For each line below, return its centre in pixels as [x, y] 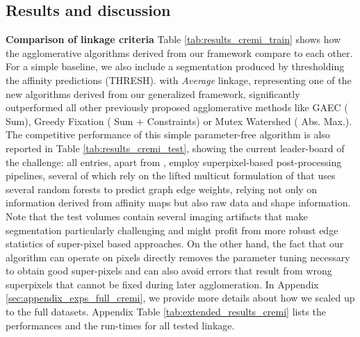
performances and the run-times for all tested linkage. [120, 325]
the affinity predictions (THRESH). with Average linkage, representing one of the [179, 80]
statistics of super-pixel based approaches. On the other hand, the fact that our [175, 244]
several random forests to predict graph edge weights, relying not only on [162, 189]
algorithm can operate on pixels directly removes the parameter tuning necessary [178, 257]
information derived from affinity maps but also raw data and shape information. [178, 203]
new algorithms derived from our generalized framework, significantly [153, 93]
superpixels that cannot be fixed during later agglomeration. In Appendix [162, 284]
